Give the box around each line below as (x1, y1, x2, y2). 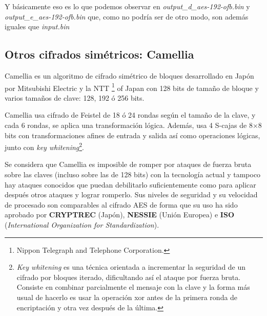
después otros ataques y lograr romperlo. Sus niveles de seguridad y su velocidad (5, 189, 258, 200)
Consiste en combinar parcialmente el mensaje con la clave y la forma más (16, 282, 250, 292)
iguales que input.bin (5, 21, 70, 32)
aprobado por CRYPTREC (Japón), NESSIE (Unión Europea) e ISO (5, 209, 234, 220)
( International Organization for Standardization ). (5, 219, 159, 230)
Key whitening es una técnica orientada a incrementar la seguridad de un (16, 262, 246, 272)
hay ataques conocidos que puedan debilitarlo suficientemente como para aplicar (5, 179, 256, 190)
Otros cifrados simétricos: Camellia (5, 46, 194, 62)
